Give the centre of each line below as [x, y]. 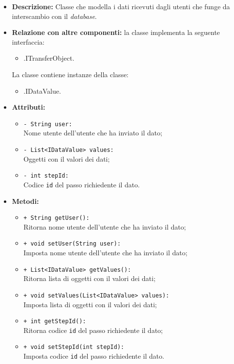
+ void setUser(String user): [72, 244]
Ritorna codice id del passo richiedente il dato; [93, 330]
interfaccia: [28, 41]
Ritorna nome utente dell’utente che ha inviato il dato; [105, 226]
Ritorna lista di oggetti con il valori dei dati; [89, 278]
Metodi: [25, 201]
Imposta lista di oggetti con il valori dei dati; [90, 304]
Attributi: [29, 107]
